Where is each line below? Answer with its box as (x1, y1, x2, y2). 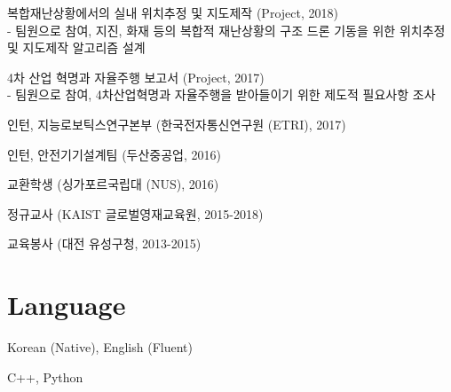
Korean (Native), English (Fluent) (7, 338, 193, 357)
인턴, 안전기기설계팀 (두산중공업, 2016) (7, 145, 221, 163)
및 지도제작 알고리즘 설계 (7, 38, 146, 57)
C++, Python (7, 367, 83, 386)
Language (7, 286, 126, 323)
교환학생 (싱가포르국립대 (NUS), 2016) (7, 175, 219, 193)
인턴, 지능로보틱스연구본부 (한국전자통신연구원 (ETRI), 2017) (7, 114, 346, 133)
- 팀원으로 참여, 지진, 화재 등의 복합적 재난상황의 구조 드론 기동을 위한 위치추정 (7, 20, 446, 39)
